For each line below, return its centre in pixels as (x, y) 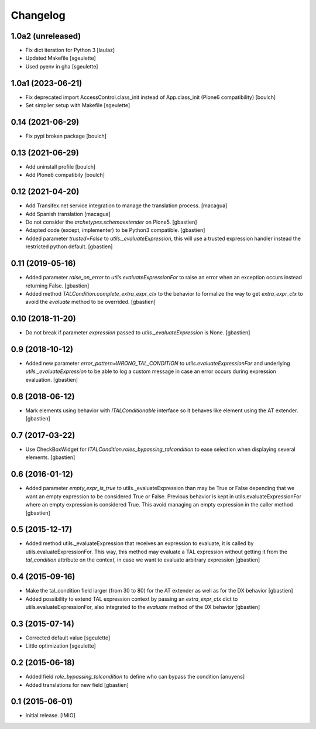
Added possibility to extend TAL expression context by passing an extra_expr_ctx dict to (132, 599)
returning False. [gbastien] (57, 285)
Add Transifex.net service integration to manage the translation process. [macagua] (126, 206)
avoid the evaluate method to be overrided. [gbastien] (91, 302)
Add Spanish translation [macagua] (68, 214)
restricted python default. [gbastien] (69, 247)
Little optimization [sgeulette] (61, 646)
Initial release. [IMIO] (50, 716)
